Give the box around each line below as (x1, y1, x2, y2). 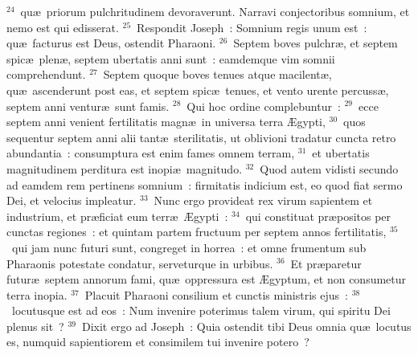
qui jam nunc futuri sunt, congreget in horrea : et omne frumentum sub (11, 239, 367, 255)
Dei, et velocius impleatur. (6, 192, 137, 209)
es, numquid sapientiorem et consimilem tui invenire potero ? (6, 333, 309, 350)
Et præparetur (290, 255, 362, 271)
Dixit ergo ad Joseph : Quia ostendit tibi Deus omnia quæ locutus (81, 317, 412, 334)
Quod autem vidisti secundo (260, 160, 399, 177)
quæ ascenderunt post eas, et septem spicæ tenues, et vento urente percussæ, (6, 81, 389, 98)
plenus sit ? (6, 317, 64, 334)
